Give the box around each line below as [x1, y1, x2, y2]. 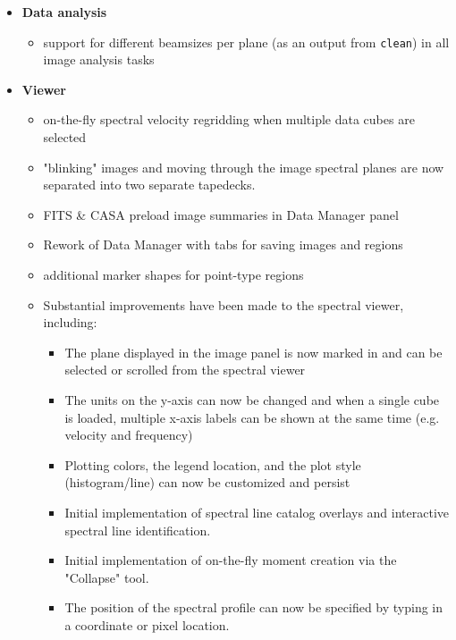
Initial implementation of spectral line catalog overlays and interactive [64, 502, 449, 521]
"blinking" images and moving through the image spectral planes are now [43, 157, 444, 176]
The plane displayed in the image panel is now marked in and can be [64, 342, 443, 361]
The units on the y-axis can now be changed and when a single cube [64, 390, 440, 408]
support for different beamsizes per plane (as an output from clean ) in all [43, 32, 450, 51]
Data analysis [21, 3, 107, 21]
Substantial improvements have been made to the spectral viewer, [43, 295, 404, 314]
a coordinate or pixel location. [64, 615, 230, 634]
